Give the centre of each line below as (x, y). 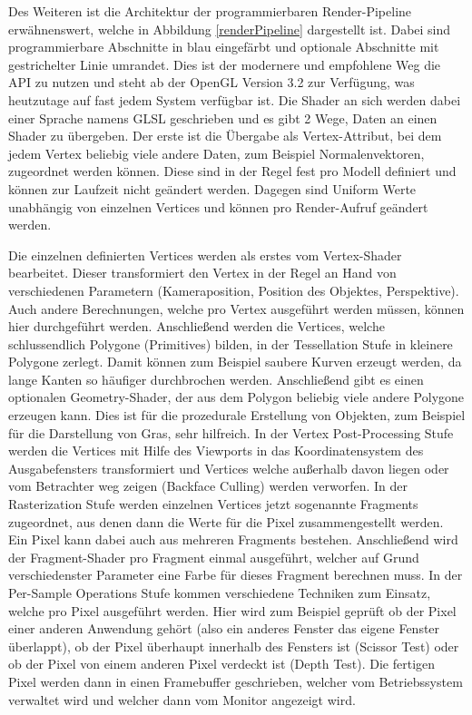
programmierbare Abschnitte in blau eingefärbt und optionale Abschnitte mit (224, 47)
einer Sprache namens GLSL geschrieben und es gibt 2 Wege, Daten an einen (223, 118)
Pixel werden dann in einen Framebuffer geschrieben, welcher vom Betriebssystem (236, 681)
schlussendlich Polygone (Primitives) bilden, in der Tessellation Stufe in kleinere (231, 343)
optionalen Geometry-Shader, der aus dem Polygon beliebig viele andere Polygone (236, 397)
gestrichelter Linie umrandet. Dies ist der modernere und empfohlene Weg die (225, 64)
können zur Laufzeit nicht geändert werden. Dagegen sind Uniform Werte (212, 188)
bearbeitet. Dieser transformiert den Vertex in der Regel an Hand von (202, 273)
